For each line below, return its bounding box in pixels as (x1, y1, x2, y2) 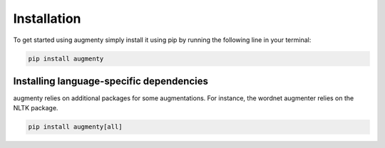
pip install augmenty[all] (28, 123, 123, 131)
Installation (13, 11, 81, 26)
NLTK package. (13, 104, 58, 112)
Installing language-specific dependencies (13, 75, 209, 87)
